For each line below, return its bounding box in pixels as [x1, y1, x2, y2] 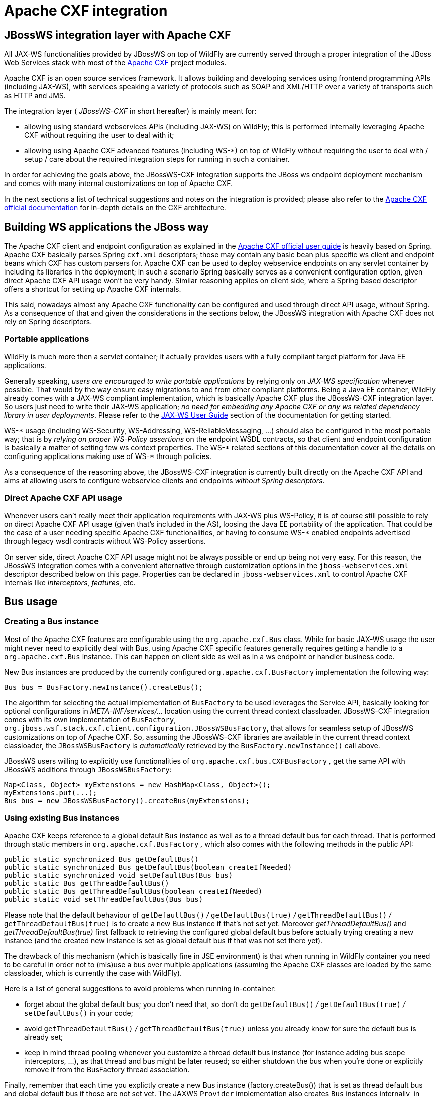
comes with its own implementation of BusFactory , [4, 715, 176, 724]
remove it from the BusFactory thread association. [24, 1065, 190, 1074]
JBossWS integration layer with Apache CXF [4, 28, 231, 41]
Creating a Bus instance [4, 616, 99, 627]
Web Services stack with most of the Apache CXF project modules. [4, 58, 227, 67]
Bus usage [4, 595, 58, 608]
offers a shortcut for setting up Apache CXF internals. [4, 285, 181, 294]
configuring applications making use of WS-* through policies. [4, 451, 211, 461]
